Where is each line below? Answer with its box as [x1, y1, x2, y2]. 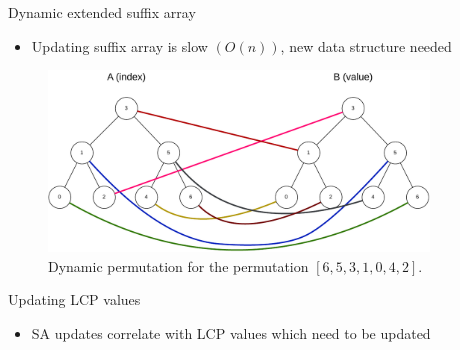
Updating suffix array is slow [31, 35, 208, 56]
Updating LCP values [8, 289, 141, 310]
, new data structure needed [280, 35, 452, 56]
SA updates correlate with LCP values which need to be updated [31, 322, 431, 343]
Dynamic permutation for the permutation [48, 255, 309, 276]
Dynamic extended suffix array [8, 2, 196, 22]
